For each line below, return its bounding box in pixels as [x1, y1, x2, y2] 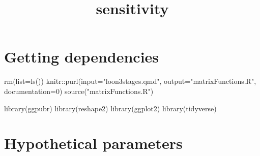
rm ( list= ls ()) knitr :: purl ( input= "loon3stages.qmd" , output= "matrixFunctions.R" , [4, 76, 256, 86]
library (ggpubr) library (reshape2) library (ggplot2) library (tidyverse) [4, 103, 217, 113]
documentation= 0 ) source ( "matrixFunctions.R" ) [4, 85, 154, 96]
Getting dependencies [4, 46, 159, 67]
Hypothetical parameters [4, 133, 183, 153]
